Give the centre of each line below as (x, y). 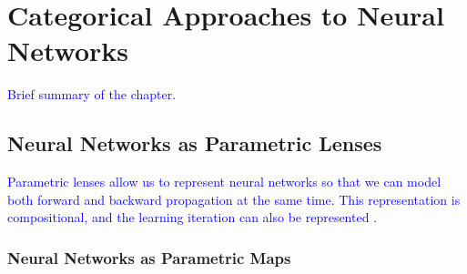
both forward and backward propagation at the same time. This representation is (234, 199)
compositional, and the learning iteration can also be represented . (193, 217)
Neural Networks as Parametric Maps (149, 257)
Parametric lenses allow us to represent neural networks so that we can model (224, 182)
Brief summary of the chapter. (92, 94)
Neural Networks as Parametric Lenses (195, 143)
